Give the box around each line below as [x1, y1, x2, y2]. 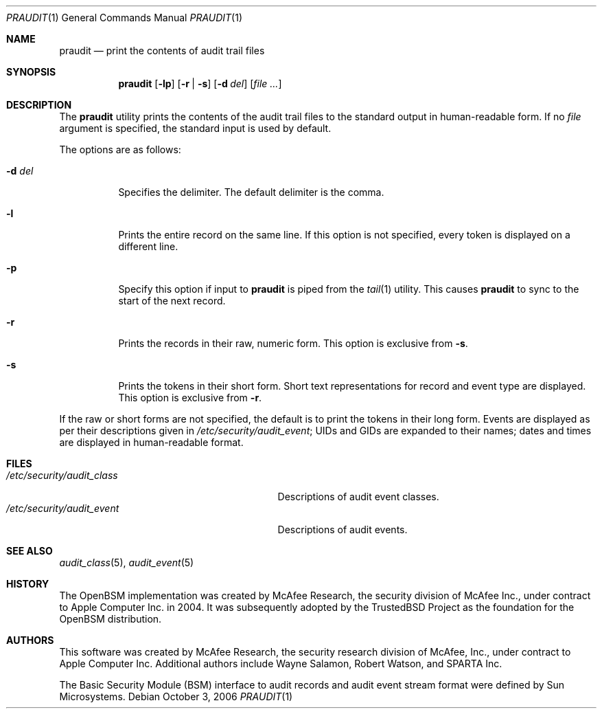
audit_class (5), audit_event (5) [59, 557, 194, 568]
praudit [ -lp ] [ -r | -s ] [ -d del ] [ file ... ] [118, 78, 282, 89]
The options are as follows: [59, 144, 181, 155]
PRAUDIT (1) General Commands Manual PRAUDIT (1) [6, 12, 243, 23]
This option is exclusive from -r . [118, 392, 262, 403]
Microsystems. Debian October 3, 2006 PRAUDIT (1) [59, 691, 293, 702]
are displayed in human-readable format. [59, 436, 244, 448]
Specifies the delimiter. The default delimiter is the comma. [118, 186, 384, 198]
